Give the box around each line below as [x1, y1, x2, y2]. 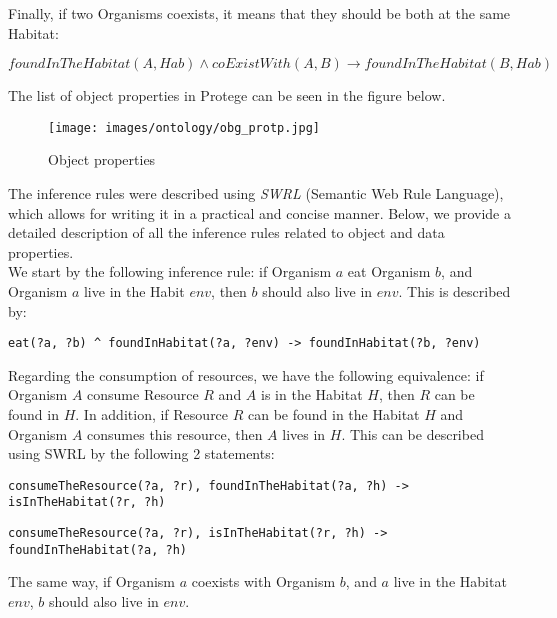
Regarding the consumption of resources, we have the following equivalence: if [8, 364, 484, 385]
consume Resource [87, 384, 199, 405]
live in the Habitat [393, 571, 507, 592]
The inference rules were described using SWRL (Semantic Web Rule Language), [8, 183, 504, 204]
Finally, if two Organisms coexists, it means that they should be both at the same [8, 3, 511, 23]
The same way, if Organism [8, 571, 176, 592]
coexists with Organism [191, 571, 336, 592]
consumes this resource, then [87, 423, 263, 444]
